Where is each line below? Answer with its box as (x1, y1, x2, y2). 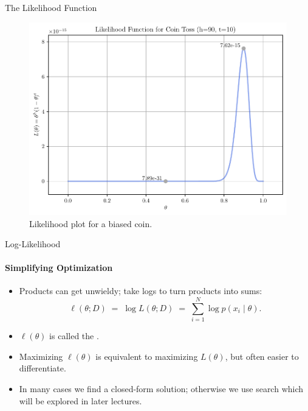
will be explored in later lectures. (19, 394, 142, 407)
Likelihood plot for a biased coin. (29, 217, 152, 230)
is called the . (49, 329, 99, 342)
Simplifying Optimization (5, 261, 113, 274)
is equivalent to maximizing (95, 350, 198, 362)
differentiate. (19, 362, 66, 374)
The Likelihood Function (5, 1, 97, 13)
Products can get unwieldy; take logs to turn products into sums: (19, 284, 262, 297)
